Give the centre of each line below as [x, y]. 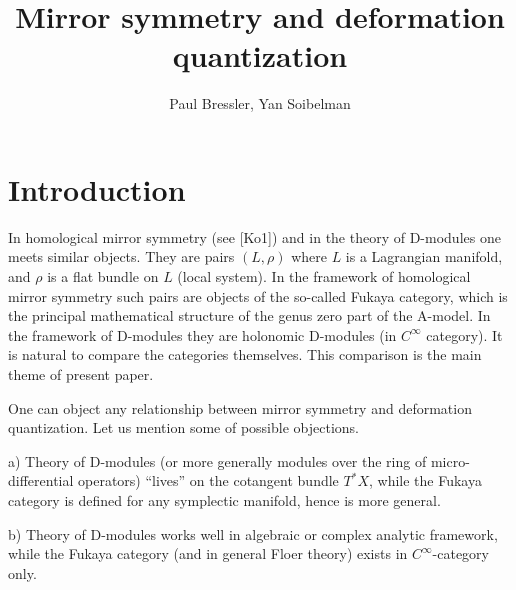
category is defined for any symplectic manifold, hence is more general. [224, 499]
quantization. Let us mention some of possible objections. [183, 427]
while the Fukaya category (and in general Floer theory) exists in [208, 553]
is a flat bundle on [103, 276]
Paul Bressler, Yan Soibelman [260, 103]
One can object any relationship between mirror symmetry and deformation [240, 407]
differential [41, 480]
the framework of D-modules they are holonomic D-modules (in [202, 334]
